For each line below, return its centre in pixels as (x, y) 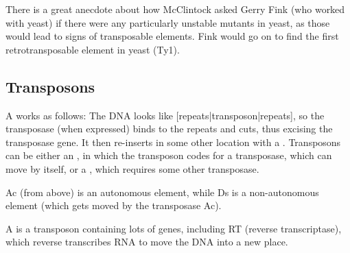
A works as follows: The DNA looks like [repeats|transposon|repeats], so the (165, 115)
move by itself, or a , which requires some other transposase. (132, 168)
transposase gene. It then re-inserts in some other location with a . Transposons (173, 142)
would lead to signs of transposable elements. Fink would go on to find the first (172, 36)
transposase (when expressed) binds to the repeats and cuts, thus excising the (169, 129)
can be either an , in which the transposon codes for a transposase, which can (169, 155)
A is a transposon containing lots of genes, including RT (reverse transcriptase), (174, 228)
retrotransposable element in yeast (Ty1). (93, 49)
